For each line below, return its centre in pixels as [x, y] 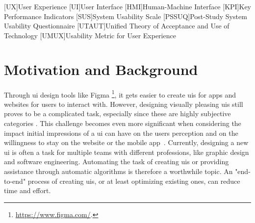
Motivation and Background [101, 69]
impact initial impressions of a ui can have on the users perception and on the [121, 133]
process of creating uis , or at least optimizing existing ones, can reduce [134, 181]
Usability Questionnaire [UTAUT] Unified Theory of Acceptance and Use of [117, 26]
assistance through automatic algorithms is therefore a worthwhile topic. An [118, 171]
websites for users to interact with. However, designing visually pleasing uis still [124, 104]
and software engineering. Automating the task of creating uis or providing [116, 161]
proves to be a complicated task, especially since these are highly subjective [117, 113]
